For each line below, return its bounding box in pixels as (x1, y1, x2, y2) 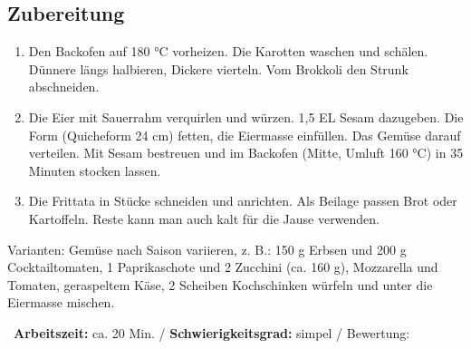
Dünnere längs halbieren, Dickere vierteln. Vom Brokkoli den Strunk (28, 59, 409, 78)
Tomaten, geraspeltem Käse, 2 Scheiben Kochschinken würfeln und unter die (7, 275, 433, 294)
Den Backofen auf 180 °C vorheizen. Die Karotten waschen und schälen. (28, 42, 428, 61)
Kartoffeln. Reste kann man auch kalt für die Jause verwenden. (28, 208, 380, 228)
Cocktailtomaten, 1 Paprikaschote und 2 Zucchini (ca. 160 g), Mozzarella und (7, 257, 438, 276)
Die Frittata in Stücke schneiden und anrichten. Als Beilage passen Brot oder (28, 191, 457, 210)
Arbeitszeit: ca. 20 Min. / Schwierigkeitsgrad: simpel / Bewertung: (14, 323, 410, 342)
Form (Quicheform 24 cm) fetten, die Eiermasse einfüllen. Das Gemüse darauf (28, 125, 461, 144)
